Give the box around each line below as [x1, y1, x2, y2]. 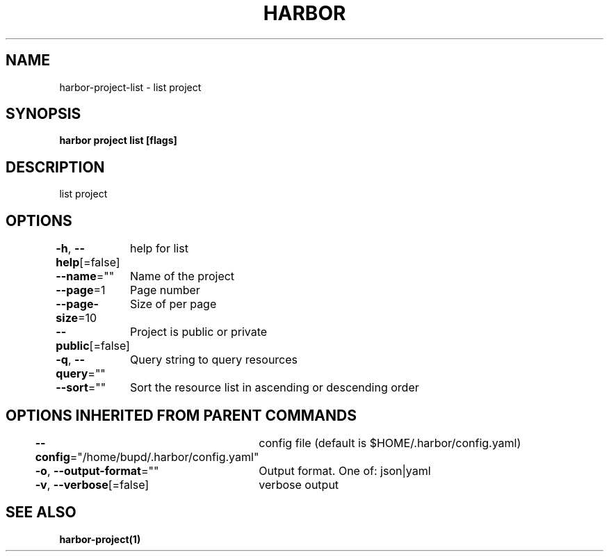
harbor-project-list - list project [59, 81, 202, 93]
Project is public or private [129, 325, 268, 339]
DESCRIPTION [6, 158, 105, 176]
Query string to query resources [129, 353, 298, 367]
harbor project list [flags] [59, 134, 177, 147]
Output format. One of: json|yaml [259, 463, 431, 478]
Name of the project [129, 269, 235, 284]
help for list [129, 241, 188, 256]
